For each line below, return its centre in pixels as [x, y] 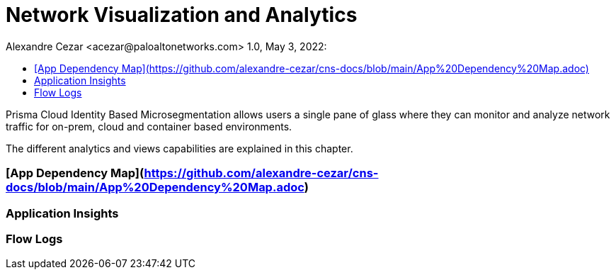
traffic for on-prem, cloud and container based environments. [149, 126]
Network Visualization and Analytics [182, 15]
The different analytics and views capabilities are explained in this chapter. [179, 148]
